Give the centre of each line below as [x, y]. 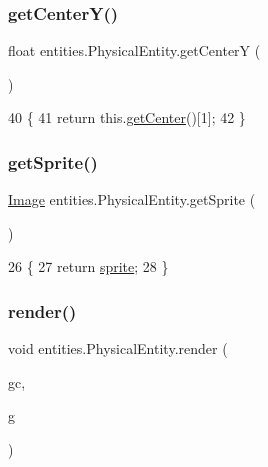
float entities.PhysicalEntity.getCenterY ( [134, 50]
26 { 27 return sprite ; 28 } [88, 266]
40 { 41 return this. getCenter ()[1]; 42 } [127, 117]
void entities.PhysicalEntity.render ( [118, 348]
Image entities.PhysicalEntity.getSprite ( [132, 199]
